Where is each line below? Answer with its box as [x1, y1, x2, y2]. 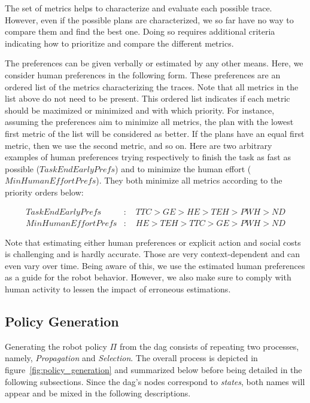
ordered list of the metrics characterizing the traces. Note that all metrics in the [5, 80, 299, 93]
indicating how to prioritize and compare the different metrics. [5, 36, 234, 49]
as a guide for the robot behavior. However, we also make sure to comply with [5, 271, 291, 283]
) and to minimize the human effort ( [115, 162, 251, 175]
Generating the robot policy [5, 340, 107, 352]
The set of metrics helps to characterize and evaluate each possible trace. [5, 2, 272, 14]
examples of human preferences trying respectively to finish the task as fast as [5, 151, 291, 163]
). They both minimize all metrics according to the [96, 174, 282, 187]
